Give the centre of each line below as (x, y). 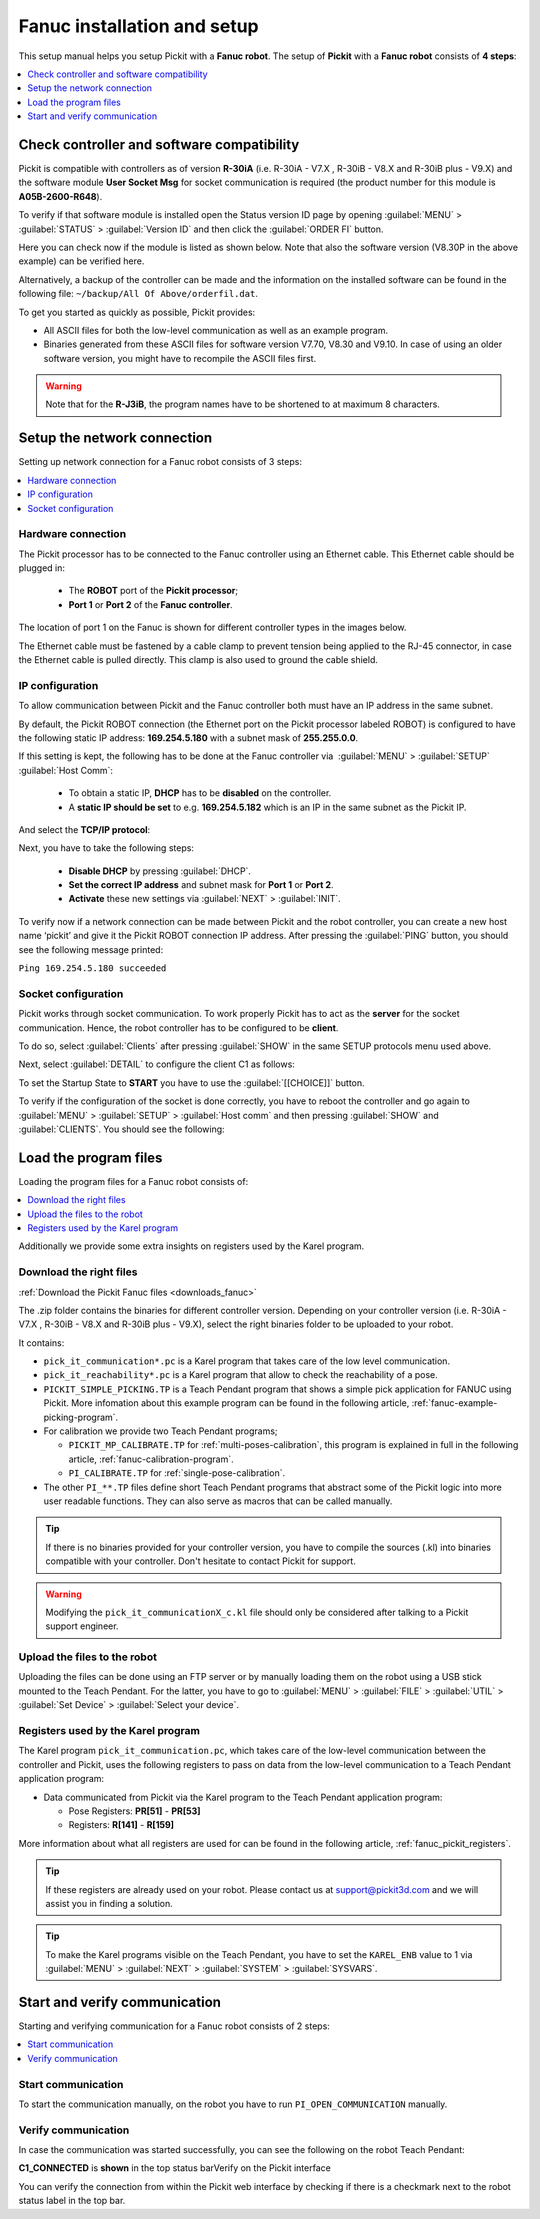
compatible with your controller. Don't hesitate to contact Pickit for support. (201, 1561)
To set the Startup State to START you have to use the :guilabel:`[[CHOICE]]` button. (191, 1082)
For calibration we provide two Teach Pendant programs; (161, 1431)
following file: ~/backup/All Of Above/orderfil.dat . (138, 294)
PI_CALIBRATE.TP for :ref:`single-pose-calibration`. (176, 1473)
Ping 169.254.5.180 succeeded (92, 968)
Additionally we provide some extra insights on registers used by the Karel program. (191, 1246)
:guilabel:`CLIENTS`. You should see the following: (121, 1129)
